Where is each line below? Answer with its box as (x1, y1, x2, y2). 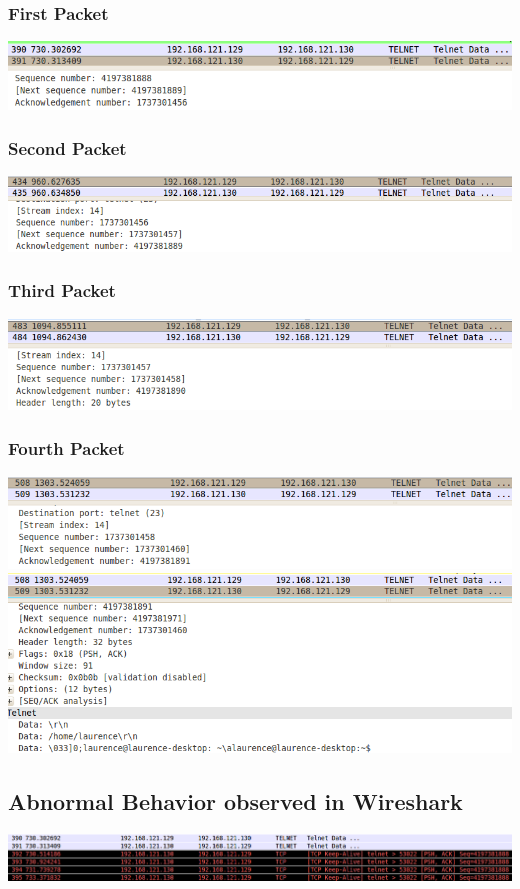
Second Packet (8, 136, 127, 161)
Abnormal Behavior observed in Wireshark (8, 785, 463, 816)
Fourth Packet (8, 436, 125, 461)
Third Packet (8, 278, 116, 303)
